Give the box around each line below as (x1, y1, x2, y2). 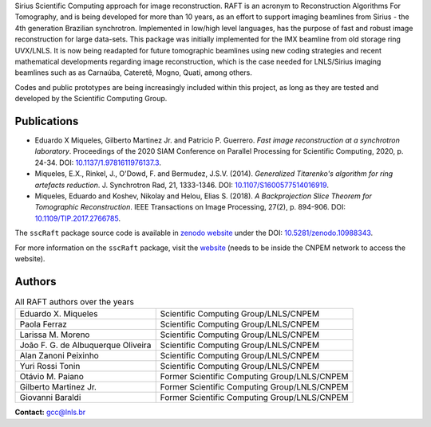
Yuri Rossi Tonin (19, 361, 81, 372)
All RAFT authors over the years (14, 296, 135, 308)
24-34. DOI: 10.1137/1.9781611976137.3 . (34, 158, 161, 167)
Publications (14, 114, 79, 127)
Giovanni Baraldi (19, 392, 81, 403)
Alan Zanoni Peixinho (19, 351, 99, 362)
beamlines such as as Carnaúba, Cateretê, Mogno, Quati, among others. (14, 68, 253, 77)
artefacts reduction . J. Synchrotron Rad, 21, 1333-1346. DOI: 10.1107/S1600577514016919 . (34, 180, 329, 190)
